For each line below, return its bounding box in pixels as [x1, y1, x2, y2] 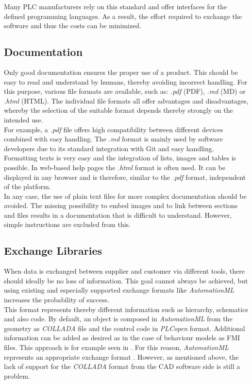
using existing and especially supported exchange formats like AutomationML [4, 285, 235, 295]
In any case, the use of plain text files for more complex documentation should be [4, 191, 247, 201]
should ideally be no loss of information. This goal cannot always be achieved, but [4, 275, 248, 285]
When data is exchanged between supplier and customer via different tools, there [4, 266, 245, 276]
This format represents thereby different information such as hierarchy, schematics [4, 304, 248, 314]
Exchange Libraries [4, 243, 102, 258]
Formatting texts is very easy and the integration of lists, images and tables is [4, 153, 236, 163]
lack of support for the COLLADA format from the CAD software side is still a [4, 361, 240, 371]
